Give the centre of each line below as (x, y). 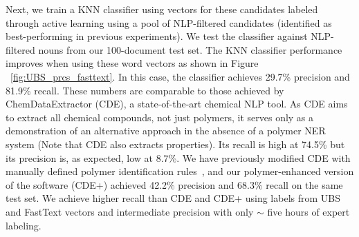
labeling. (24, 225)
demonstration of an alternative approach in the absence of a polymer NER (166, 131)
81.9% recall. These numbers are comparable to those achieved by (145, 90)
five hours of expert (309, 211)
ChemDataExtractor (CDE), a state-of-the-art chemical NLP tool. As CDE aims (177, 104)
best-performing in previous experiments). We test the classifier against (157, 36)
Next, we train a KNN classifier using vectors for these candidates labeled (162, 9)
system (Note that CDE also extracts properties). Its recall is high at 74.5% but (175, 144)
